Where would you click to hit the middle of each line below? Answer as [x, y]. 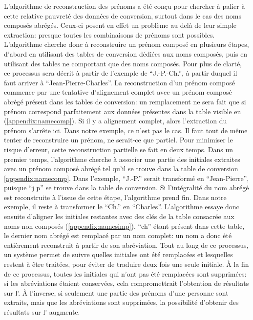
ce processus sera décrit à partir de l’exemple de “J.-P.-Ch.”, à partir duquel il [121, 73]
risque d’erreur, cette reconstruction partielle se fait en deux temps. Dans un [119, 149]
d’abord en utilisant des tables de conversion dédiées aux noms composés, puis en [126, 53]
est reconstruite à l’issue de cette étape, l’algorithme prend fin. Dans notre [115, 197]
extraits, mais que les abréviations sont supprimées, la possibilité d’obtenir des [121, 302]
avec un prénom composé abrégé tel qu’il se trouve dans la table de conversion [121, 169]
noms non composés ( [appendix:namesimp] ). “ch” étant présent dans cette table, [124, 226]
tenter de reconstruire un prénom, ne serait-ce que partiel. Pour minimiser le [118, 140]
